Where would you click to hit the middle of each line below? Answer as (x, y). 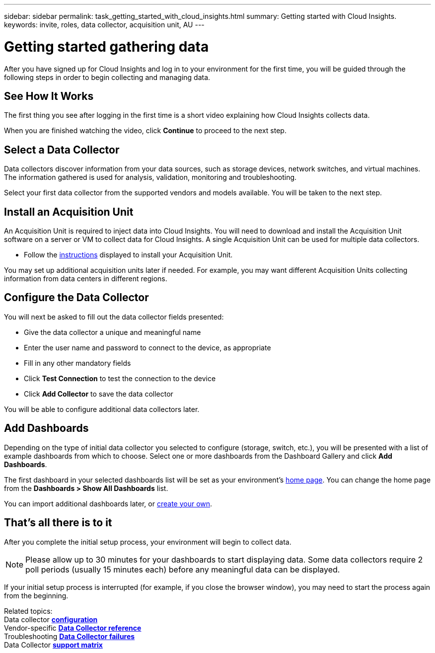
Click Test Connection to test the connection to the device (120, 378)
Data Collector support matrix (53, 645)
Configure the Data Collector (76, 298)
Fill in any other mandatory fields (77, 363)
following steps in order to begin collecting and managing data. (107, 77)
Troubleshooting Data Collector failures (70, 636)
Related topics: (28, 611)
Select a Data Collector (62, 150)
